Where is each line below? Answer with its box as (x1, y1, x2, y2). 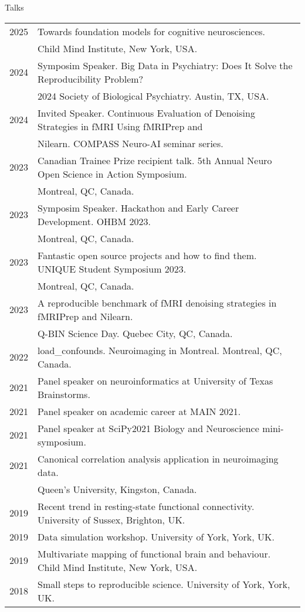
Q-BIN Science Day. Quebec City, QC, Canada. (38, 326, 233, 340)
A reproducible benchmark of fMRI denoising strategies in (38, 295, 277, 310)
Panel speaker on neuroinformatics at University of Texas (38, 373, 273, 387)
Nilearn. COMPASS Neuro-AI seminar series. (38, 136, 223, 150)
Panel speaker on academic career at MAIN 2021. (38, 404, 241, 418)
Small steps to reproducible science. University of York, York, (38, 577, 290, 591)
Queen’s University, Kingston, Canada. (38, 482, 197, 496)
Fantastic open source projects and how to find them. (38, 248, 257, 262)
